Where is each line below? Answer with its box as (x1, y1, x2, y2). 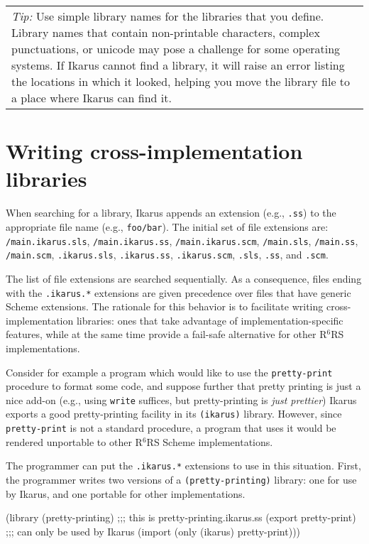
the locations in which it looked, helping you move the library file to (11, 73, 351, 89)
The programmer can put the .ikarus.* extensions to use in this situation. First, (6, 458, 361, 473)
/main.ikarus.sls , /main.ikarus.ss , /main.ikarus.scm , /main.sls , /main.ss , (6, 233, 358, 248)
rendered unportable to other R (6, 434, 143, 449)
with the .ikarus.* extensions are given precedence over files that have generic (6, 285, 351, 300)
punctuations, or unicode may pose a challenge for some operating (11, 40, 341, 57)
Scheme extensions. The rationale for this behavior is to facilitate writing (6, 299, 324, 314)
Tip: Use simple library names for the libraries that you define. (11, 8, 324, 24)
